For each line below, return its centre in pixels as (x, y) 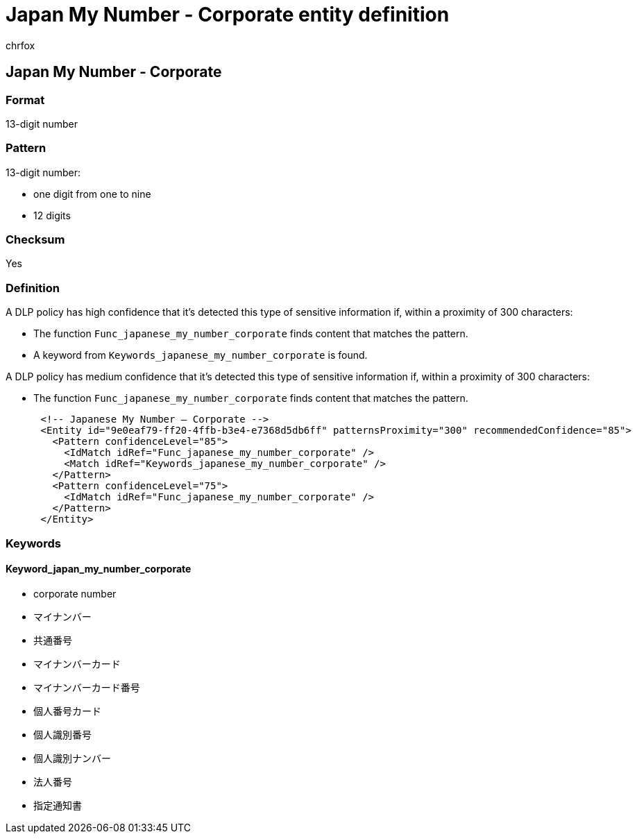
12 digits (52, 215)
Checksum (35, 240)
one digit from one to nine (92, 194)
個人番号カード (67, 711)
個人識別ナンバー (72, 758)
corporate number (75, 593)
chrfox (20, 45)
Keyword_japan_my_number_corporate (99, 569)
